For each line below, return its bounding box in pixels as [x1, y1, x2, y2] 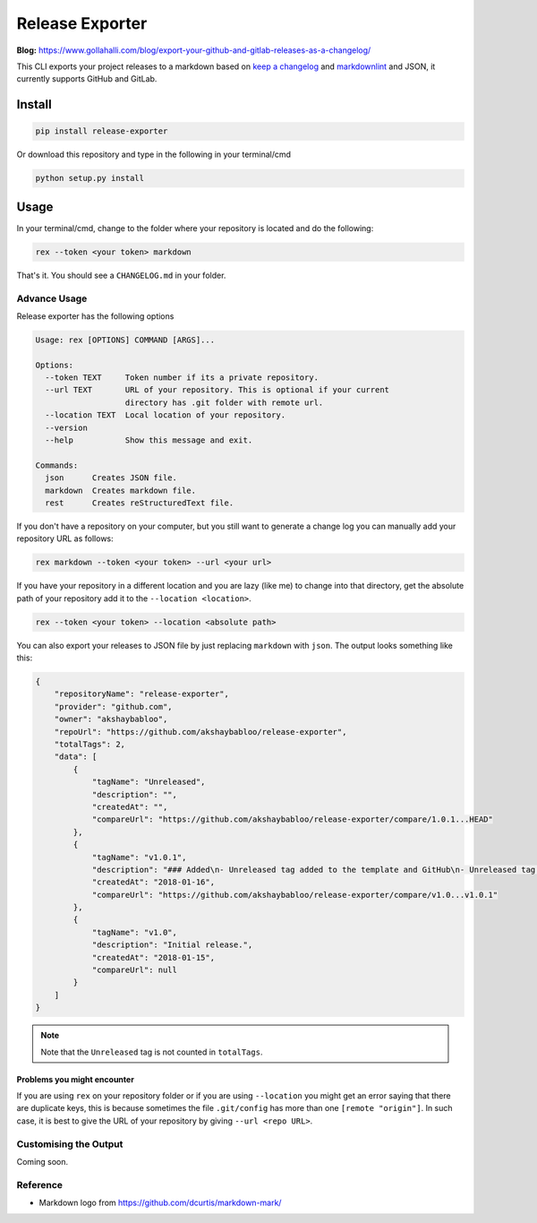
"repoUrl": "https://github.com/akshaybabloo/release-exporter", [54, 727, 347, 736]
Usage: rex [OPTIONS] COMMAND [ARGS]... [35, 334, 215, 345]
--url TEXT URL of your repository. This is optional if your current [45, 385, 389, 395]
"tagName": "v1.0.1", [91, 852, 187, 862]
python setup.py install [35, 173, 145, 184]
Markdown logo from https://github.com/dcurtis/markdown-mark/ [38, 1197, 282, 1209]
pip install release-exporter [35, 126, 168, 136]
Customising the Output [16, 1138, 124, 1150]
